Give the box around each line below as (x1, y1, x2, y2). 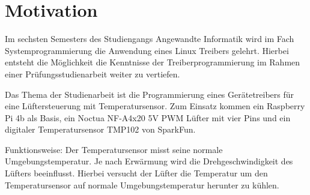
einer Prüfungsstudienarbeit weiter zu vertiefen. (5, 67, 180, 80)
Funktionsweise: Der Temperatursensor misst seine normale (5, 143, 223, 155)
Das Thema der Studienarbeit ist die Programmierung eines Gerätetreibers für (5, 88, 294, 100)
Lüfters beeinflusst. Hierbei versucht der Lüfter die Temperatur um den (5, 167, 268, 179)
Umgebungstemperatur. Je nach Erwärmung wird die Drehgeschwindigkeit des (5, 155, 293, 167)
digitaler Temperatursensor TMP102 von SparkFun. (5, 123, 196, 136)
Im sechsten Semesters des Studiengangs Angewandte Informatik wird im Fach (5, 32, 294, 45)
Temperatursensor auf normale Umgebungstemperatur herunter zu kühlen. (5, 178, 279, 191)
